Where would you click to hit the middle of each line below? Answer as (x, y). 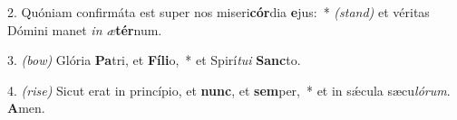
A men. (26, 108)
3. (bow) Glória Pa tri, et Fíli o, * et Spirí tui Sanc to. (154, 60)
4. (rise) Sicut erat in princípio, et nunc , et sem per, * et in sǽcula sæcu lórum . (229, 90)
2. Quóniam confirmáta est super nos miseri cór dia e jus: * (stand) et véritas (219, 12)
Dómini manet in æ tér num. (85, 29)
